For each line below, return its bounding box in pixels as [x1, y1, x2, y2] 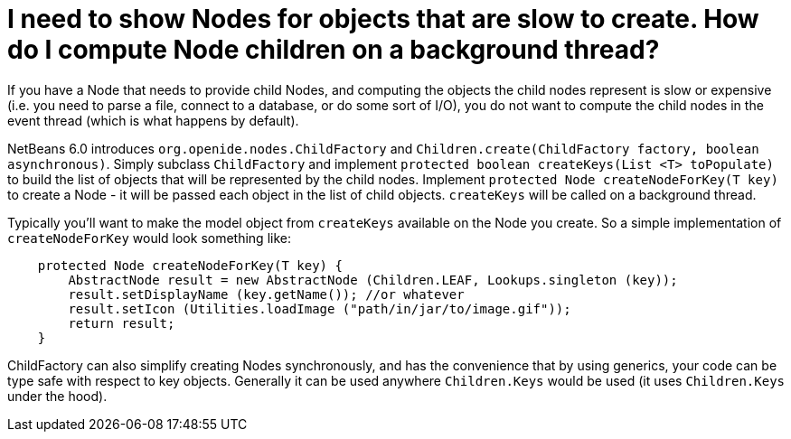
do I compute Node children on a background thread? [7, 34, 660, 65]
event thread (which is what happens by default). [7, 112, 299, 128]
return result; [68, 315, 175, 331]
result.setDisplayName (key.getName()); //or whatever [68, 286, 465, 302]
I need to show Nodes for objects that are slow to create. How [7, 4, 759, 34]
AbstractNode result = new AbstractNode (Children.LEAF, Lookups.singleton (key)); [68, 272, 678, 287]
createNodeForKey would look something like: [7, 229, 291, 246]
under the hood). [7, 388, 108, 404]
